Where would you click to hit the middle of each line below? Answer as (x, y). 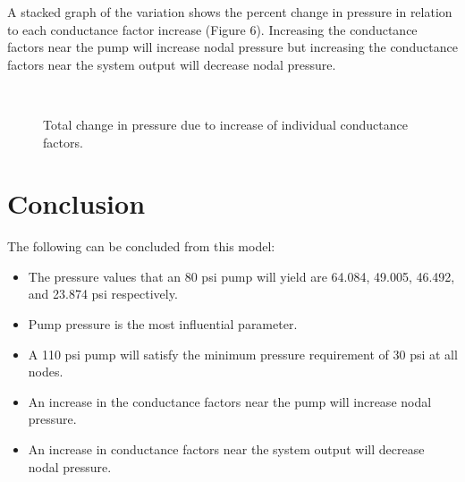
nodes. (46, 372)
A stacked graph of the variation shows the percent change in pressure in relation (230, 12)
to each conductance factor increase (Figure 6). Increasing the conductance (212, 29)
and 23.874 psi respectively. (103, 294)
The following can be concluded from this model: (141, 246)
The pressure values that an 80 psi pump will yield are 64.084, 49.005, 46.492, (241, 276)
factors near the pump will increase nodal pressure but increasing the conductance (232, 47)
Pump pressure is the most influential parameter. (163, 324)
